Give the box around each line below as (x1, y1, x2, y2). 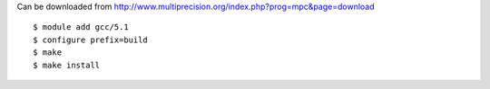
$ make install (33, 59, 101, 70)
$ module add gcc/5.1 (33, 22, 129, 32)
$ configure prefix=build (33, 34, 149, 45)
